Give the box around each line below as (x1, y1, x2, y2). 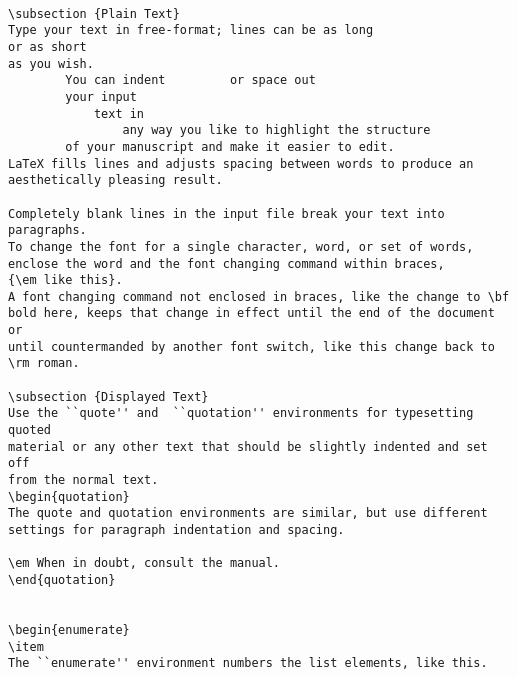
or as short (8, 39, 87, 54)
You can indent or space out (65, 73, 316, 88)
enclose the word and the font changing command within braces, (8, 256, 445, 271)
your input (65, 89, 137, 104)
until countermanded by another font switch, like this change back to (8, 339, 495, 354)
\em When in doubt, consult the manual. (8, 556, 281, 571)
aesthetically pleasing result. (8, 173, 223, 188)
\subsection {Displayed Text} (8, 389, 209, 404)
